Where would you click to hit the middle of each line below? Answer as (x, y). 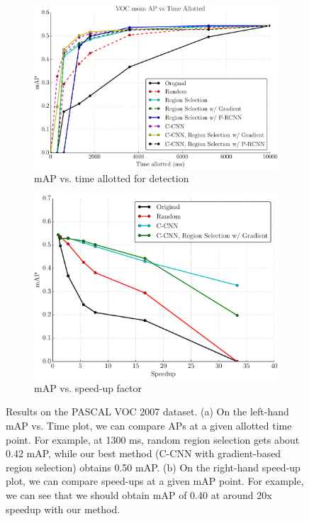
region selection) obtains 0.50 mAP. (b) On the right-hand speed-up (153, 467)
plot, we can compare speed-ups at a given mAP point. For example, (155, 481)
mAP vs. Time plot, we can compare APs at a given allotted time (149, 426)
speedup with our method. (63, 509)
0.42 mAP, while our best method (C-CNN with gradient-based (144, 453)
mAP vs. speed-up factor (88, 387)
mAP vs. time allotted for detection (112, 178)
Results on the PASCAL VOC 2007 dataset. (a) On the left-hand (147, 411)
